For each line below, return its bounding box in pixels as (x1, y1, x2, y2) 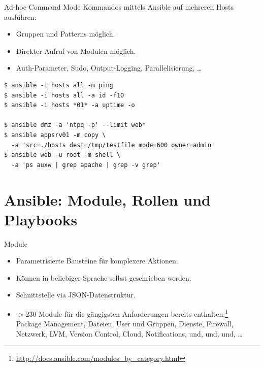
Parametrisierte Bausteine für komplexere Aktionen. (16, 255, 178, 266)
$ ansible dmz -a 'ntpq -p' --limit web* (4, 121, 146, 129)
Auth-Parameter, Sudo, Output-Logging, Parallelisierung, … (16, 62, 202, 73)
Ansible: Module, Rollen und (4, 189, 211, 210)
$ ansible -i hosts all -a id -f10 (4, 91, 124, 99)
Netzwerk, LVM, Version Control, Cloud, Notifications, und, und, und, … (16, 328, 243, 339)
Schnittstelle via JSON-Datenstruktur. (16, 289, 136, 300)
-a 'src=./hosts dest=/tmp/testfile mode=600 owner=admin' (11, 141, 215, 149)
